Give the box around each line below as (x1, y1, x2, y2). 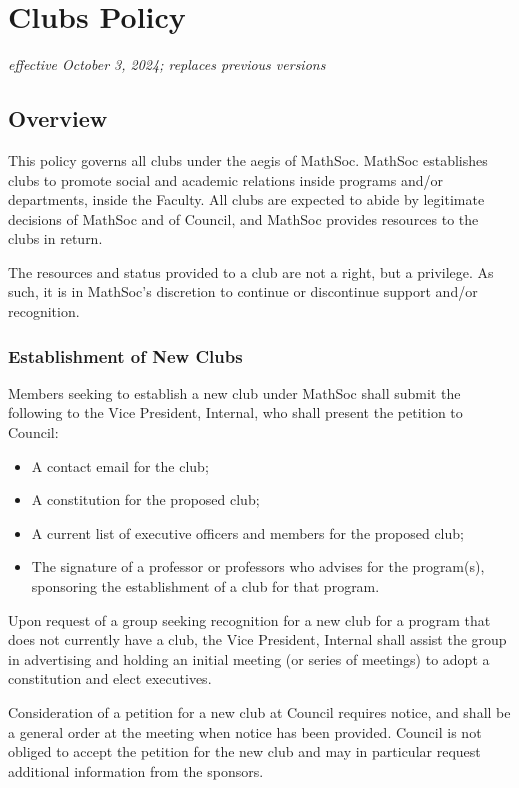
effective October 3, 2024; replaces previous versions (8, 54, 326, 75)
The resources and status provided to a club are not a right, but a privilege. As (8, 261, 494, 282)
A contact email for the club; (31, 455, 209, 476)
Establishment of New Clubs (8, 343, 243, 368)
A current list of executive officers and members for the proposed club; (31, 522, 464, 543)
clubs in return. (8, 228, 103, 249)
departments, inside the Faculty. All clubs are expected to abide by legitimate (8, 189, 485, 210)
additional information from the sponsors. (8, 760, 264, 781)
